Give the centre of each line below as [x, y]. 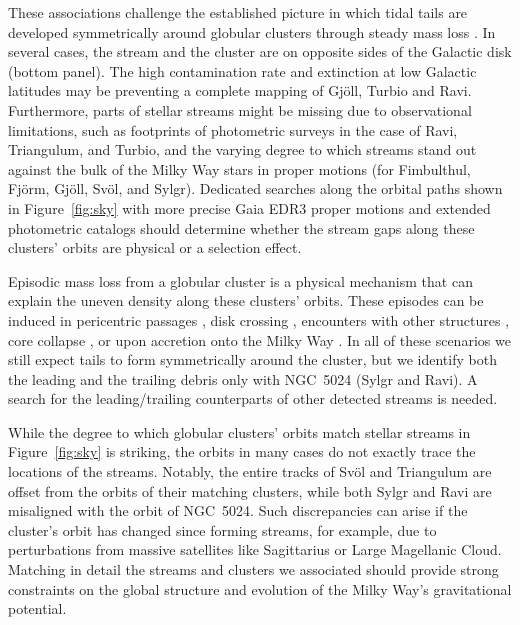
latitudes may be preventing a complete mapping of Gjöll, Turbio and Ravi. [240, 90]
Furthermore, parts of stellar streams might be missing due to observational [240, 109]
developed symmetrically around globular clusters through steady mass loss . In [252, 31]
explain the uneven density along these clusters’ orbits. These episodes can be [246, 300]
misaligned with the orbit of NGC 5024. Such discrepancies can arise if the [238, 510]
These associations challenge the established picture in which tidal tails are [238, 12]
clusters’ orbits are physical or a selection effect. [155, 247]
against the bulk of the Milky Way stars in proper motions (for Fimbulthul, [239, 168]
